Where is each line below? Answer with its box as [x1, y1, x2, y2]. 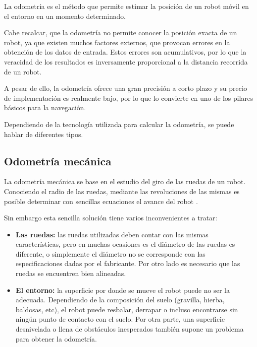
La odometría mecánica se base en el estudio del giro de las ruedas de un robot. [4, 176, 246, 187]
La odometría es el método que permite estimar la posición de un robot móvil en [4, 1, 249, 11]
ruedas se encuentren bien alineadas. [15, 268, 126, 278]
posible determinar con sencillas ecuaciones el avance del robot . [4, 196, 198, 206]
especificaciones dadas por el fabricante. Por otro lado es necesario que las [15, 258, 240, 269]
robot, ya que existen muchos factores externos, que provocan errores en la [4, 37, 230, 47]
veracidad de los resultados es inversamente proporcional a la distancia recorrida [4, 56, 248, 67]
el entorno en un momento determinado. [4, 10, 126, 21]
